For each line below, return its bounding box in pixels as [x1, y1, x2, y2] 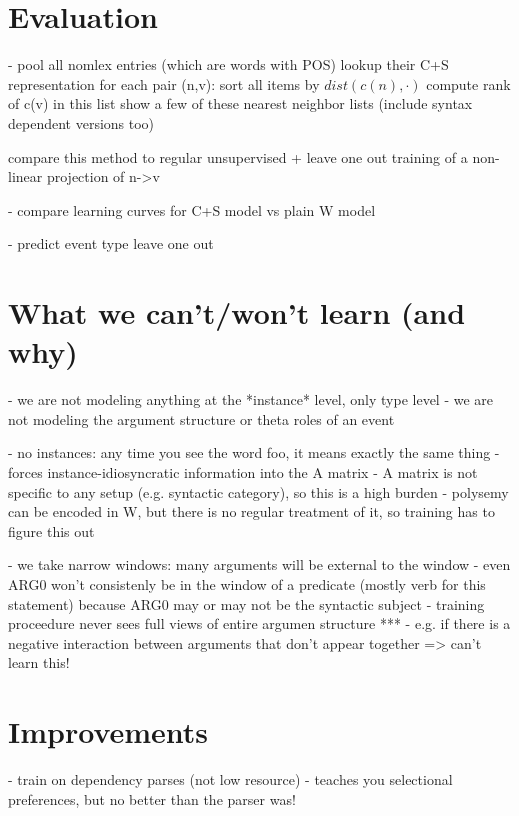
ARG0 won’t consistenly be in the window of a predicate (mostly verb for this [8, 573, 486, 594]
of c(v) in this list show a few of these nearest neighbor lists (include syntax [8, 93, 473, 114]
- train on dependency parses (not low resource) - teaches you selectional [8, 769, 453, 790]
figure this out [8, 520, 95, 541]
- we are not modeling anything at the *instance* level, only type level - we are [8, 389, 494, 410]
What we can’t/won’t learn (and [8, 292, 466, 333]
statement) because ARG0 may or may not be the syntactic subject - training [8, 593, 485, 614]
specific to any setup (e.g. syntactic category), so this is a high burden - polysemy [8, 481, 509, 502]
